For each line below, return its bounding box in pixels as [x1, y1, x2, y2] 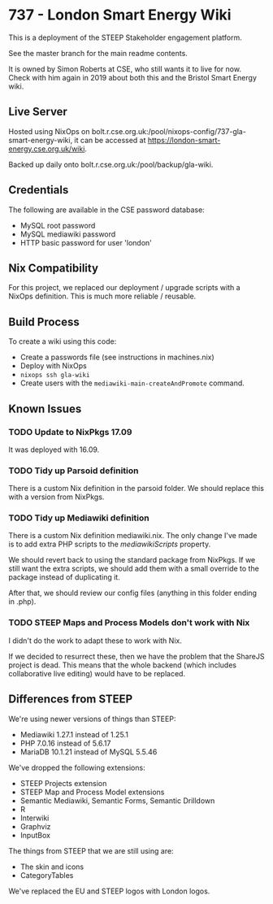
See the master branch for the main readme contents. [8, 48, 188, 58]
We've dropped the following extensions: [8, 763, 145, 772]
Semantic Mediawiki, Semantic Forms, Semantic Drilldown [19, 795, 215, 806]
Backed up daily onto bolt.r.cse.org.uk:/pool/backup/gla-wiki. [8, 159, 214, 169]
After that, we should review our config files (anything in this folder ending [8, 588, 258, 598]
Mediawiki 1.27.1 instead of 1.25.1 [19, 729, 128, 739]
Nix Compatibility [8, 261, 99, 275]
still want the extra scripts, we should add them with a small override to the [8, 563, 260, 574]
